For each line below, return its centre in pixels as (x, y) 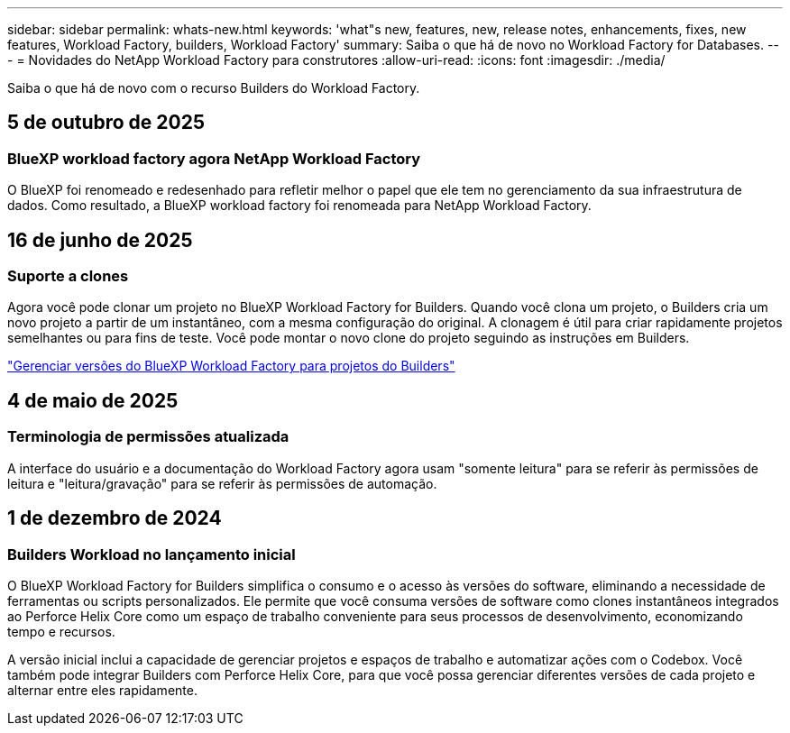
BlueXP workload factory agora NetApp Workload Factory (214, 158)
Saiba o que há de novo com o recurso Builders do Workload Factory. (214, 88)
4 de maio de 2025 (93, 400)
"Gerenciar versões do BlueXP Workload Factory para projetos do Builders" (231, 366)
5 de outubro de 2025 (106, 123)
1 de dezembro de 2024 (115, 518)
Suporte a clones (68, 276)
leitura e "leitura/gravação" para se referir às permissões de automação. (222, 483)
